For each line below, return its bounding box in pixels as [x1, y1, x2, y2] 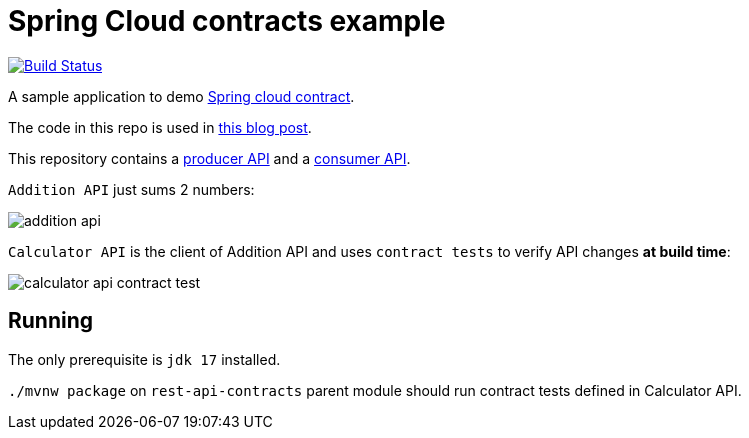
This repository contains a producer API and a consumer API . [8, 149, 411, 167]
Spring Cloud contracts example [8, 4, 446, 38]
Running [8, 308, 94, 334]
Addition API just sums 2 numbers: [8, 180, 255, 198]
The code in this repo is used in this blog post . [8, 118, 312, 136]
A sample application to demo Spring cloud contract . [8, 87, 355, 105]
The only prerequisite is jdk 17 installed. [8, 350, 281, 368]
